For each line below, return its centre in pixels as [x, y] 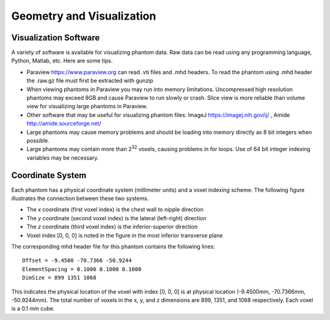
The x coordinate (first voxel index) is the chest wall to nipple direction [115, 210]
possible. [38, 140]
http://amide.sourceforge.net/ [64, 124]
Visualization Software [56, 38]
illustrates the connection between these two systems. [80, 198]
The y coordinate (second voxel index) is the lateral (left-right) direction [116, 218]
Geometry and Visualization [84, 16]
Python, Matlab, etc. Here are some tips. [62, 61]
